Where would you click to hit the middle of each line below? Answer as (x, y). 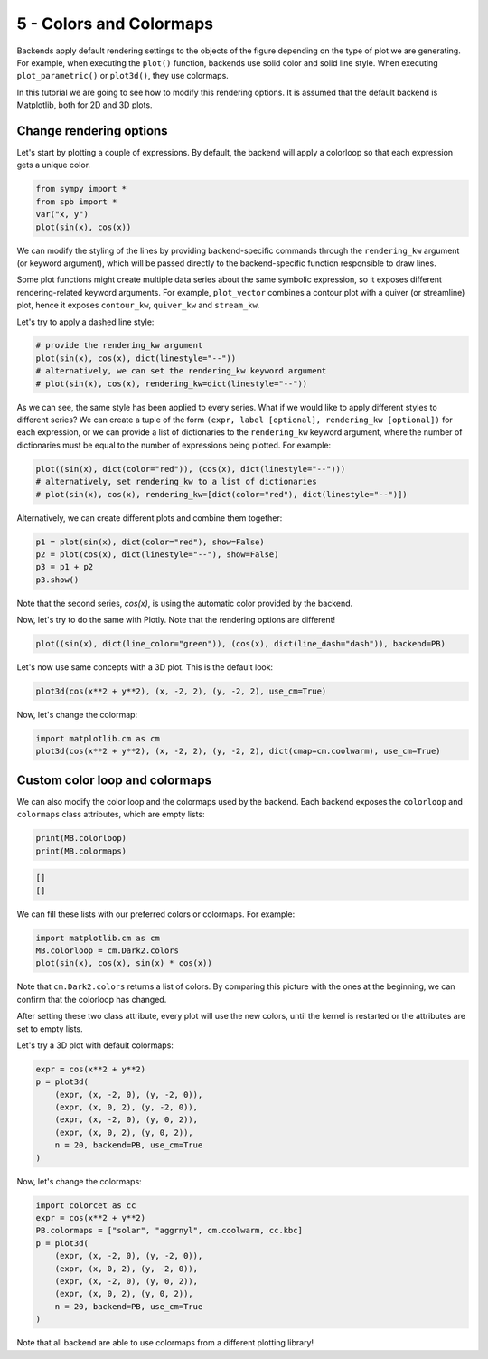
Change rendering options (92, 131)
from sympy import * (81, 189)
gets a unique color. (53, 165)
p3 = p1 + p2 (65, 567)
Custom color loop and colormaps (114, 780)
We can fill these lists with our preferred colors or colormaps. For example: (156, 914)
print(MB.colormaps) (81, 851)
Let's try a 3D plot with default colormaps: (95, 1045)
